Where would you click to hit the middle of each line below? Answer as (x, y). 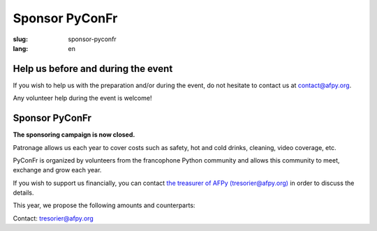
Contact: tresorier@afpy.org (53, 218)
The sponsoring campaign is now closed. (74, 135)
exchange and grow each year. (57, 170)
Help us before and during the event (93, 69)
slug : (20, 39)
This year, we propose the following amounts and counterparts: (104, 205)
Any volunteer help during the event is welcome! (82, 98)
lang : (21, 48)
